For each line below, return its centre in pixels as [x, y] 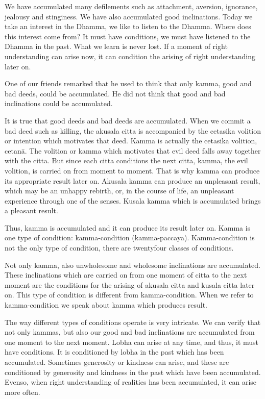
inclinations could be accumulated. [59, 103]
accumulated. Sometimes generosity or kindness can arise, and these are [117, 362]
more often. [22, 392]
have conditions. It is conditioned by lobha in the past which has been [114, 352]
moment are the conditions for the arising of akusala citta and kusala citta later [130, 284]
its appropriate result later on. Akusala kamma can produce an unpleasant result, [132, 180]
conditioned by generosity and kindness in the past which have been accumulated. [133, 372]
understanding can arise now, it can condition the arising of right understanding [130, 56]
